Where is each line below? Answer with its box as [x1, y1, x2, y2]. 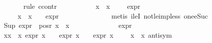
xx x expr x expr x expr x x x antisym [3, 29, 172, 40]
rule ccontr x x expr [23, 1, 140, 11]
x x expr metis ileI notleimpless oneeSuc [17, 10, 208, 21]
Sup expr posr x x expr [3, 20, 132, 30]
